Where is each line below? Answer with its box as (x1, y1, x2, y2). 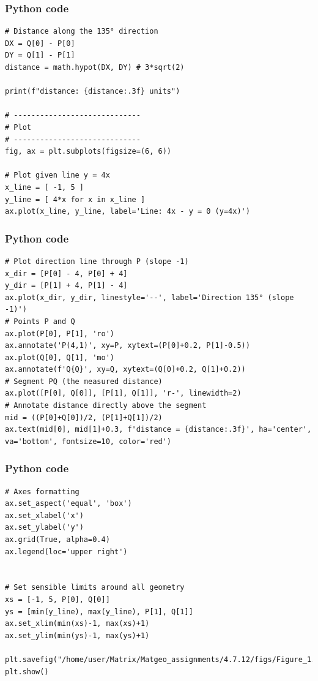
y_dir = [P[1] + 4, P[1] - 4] (5, 281, 128, 290)
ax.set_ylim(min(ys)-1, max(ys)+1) (5, 631, 150, 640)
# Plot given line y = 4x (5, 171, 110, 180)
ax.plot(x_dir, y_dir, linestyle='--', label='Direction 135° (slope (5, 293, 294, 302)
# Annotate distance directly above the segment (5, 401, 207, 410)
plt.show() (5, 667, 49, 676)
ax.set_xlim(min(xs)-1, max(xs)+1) (5, 619, 150, 628)
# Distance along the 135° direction (5, 27, 158, 36)
